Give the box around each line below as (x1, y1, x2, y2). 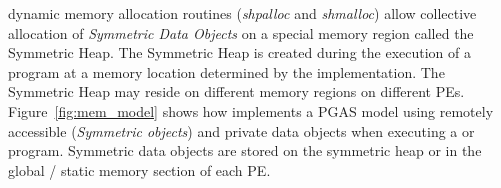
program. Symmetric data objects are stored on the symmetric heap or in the (8, 140, 482, 161)
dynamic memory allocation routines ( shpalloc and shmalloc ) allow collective (8, 3, 477, 23)
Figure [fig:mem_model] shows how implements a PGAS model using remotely (8, 100, 494, 121)
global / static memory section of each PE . (8, 159, 271, 180)
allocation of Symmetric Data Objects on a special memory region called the (8, 22, 474, 43)
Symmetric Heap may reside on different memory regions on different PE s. (8, 81, 465, 102)
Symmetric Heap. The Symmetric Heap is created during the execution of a (8, 42, 471, 63)
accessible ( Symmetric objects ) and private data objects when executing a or (8, 120, 475, 141)
